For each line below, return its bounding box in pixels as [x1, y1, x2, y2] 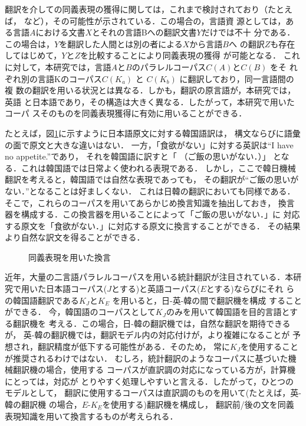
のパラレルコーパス [131, 60, 206, 73]
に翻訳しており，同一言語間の [179, 72, 294, 84]
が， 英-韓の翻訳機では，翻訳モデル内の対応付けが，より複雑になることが [5, 329, 290, 341]
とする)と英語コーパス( [111, 282, 200, 295]
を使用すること [241, 340, 299, 353]
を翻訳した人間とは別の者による [59, 37, 183, 50]
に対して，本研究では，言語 [5, 60, 111, 73]
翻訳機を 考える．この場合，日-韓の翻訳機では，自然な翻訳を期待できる [12, 317, 291, 329]
